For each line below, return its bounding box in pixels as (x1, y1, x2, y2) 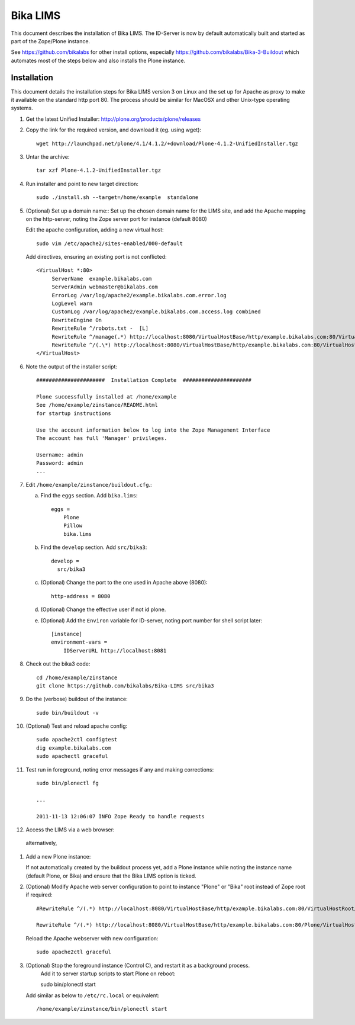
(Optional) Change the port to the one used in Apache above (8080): (40, 579, 208, 586)
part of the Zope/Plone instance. (11, 37, 91, 44)
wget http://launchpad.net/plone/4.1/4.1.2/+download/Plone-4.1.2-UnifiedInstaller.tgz (36, 140, 299, 147)
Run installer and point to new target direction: (25, 180, 138, 187)
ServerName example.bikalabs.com (51, 275, 152, 282)
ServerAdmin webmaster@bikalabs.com (51, 284, 158, 290)
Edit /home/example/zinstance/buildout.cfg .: (25, 481, 152, 488)
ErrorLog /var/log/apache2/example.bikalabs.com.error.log (51, 292, 227, 298)
